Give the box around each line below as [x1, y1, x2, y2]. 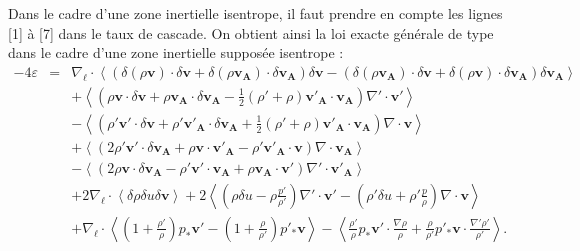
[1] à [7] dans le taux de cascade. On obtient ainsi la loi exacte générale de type [8, 22, 494, 43]
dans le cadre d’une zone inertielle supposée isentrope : [8, 42, 344, 63]
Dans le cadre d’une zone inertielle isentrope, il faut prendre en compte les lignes [8, 3, 503, 23]
